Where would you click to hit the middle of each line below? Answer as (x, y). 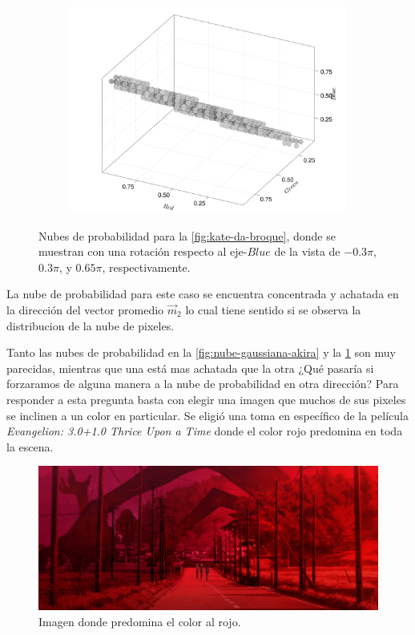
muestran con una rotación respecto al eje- (143, 251)
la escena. (30, 446)
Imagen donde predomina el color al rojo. (140, 622)
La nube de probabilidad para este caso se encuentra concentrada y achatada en (203, 294)
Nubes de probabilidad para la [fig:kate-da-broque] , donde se (187, 235)
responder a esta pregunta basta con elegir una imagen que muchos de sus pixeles (206, 399)
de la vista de (307, 251)
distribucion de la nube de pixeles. (91, 325)
